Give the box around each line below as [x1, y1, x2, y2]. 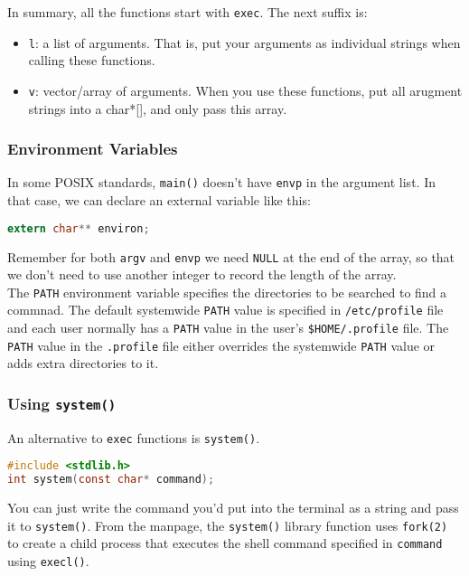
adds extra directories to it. [7, 354, 159, 373]
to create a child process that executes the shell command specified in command [7, 534, 443, 552]
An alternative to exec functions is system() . [7, 428, 260, 447]
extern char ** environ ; [7, 222, 150, 235]
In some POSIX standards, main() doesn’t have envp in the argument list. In [7, 173, 436, 192]
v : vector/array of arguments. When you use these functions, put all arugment [28, 80, 463, 99]
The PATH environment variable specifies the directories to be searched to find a [7, 282, 447, 301]
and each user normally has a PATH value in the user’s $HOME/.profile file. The [7, 318, 449, 337]
